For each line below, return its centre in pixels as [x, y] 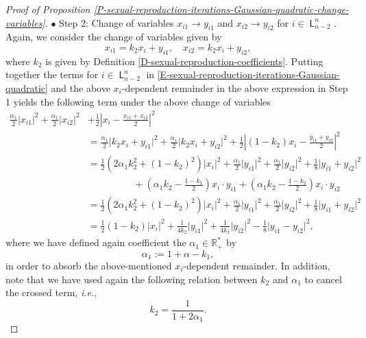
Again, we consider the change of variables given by [114, 37]
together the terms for [52, 74]
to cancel [323, 279]
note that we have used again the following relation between [132, 279]
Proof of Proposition [48, 9]
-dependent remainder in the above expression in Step [235, 87]
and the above [81, 87]
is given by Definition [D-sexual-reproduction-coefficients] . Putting [184, 61]
